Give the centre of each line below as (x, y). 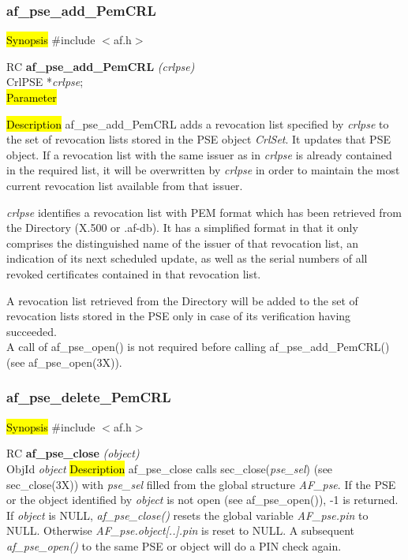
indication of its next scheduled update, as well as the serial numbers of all (187, 258)
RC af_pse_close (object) (73, 453)
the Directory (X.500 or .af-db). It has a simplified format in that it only (182, 228)
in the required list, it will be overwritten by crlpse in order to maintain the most (203, 170)
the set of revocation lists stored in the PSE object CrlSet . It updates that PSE (198, 139)
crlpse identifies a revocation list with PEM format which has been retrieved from (204, 212)
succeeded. (32, 331)
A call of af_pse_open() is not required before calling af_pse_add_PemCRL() (198, 347)
